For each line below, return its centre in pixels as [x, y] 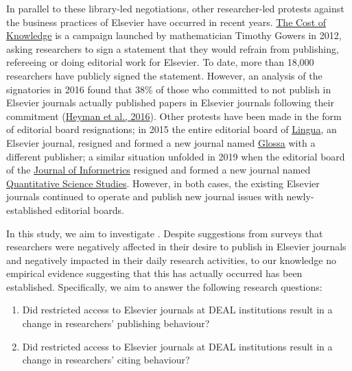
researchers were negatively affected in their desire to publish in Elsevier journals [176, 247]
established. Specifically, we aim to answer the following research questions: [164, 286]
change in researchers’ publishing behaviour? [116, 323]
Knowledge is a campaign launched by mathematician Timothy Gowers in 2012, [174, 35]
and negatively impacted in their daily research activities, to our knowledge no [171, 260]
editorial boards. [90, 210]
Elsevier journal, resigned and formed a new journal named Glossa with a [161, 142]
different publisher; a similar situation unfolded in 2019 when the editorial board [176, 156]
